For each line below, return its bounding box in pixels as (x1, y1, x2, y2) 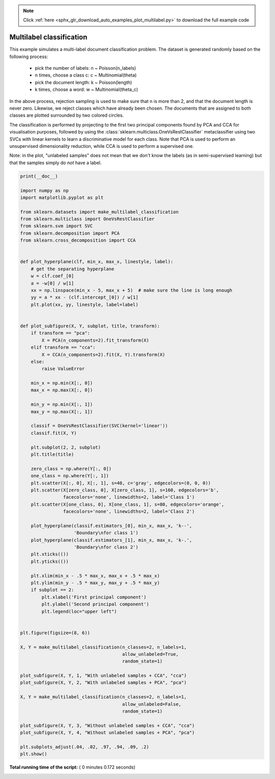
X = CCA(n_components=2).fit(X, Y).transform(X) (41, 352, 166, 357)
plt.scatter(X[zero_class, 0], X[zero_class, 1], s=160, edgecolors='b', (31, 487, 219, 493)
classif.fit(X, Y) (31, 430, 77, 436)
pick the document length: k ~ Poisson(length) (35, 79, 132, 85)
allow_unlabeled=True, (122, 651, 179, 657)
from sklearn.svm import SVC (20, 223, 93, 229)
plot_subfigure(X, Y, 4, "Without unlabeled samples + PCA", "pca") (20, 730, 195, 736)
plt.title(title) (31, 451, 74, 457)
